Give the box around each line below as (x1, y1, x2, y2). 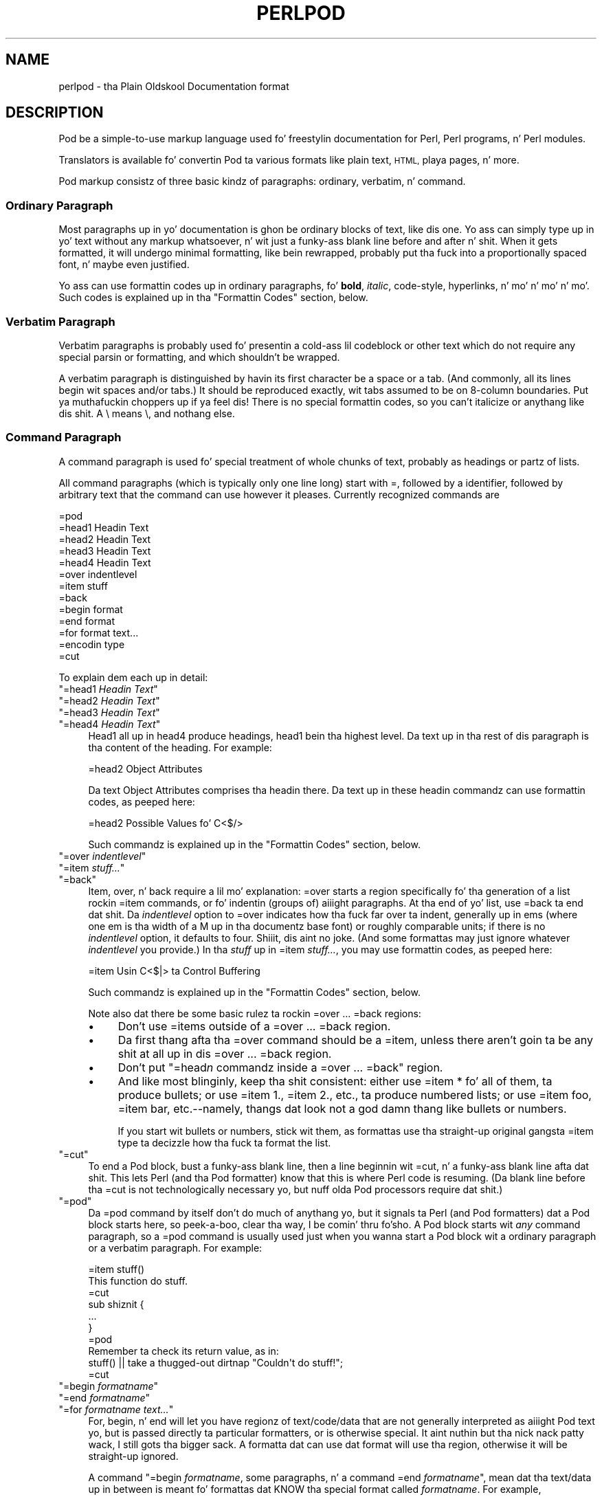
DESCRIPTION (5, 104, 104, 122)
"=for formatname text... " (58, 1403, 174, 1415)
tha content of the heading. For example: (88, 741, 272, 753)
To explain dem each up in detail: (58, 671, 208, 683)
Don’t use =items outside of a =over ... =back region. (118, 1019, 391, 1033)
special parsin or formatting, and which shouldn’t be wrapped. (58, 351, 340, 363)
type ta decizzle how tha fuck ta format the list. (118, 1136, 331, 1149)
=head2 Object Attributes (88, 762, 203, 775)
